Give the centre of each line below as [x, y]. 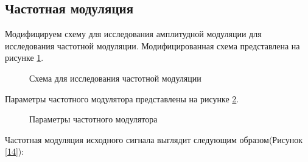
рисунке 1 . [24, 58]
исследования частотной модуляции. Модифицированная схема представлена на [152, 45]
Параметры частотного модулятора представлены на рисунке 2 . [122, 98]
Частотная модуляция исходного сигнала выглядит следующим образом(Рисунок [154, 139]
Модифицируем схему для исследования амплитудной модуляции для [133, 34]
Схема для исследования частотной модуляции [115, 78]
